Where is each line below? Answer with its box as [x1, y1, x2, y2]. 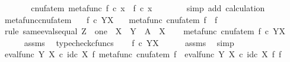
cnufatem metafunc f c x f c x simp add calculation [31, 2, 265, 14]
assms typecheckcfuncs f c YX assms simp [24, 36, 234, 48]
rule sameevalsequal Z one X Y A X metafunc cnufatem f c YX [4, 25, 286, 37]
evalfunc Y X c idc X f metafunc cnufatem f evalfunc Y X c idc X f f [4, 48, 282, 60]
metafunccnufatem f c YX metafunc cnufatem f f [4, 13, 218, 25]
